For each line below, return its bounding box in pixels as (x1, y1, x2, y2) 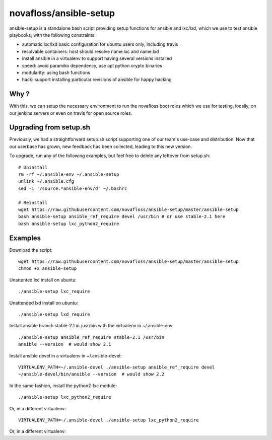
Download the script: (9, 247, 53, 253)
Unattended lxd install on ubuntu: (9, 300, 78, 306)
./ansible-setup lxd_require (18, 312, 90, 317)
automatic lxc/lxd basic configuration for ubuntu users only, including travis (22, 41, 178, 47)
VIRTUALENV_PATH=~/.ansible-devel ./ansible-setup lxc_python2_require (18, 417, 199, 423)
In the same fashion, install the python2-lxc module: (9, 383, 117, 389)
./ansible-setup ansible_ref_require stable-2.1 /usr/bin (18, 334, 165, 340)
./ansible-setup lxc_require (18, 288, 90, 295)
